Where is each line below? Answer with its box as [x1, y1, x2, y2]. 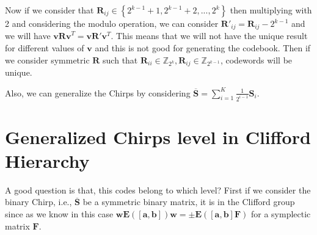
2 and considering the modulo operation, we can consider [5, 17, 219, 29]
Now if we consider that [5, 4, 94, 16]
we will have [5, 29, 51, 42]
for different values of [5, 42, 84, 54]
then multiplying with [230, 4, 312, 16]
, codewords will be [220, 53, 293, 66]
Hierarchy [5, 148, 90, 173]
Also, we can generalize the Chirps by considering [5, 86, 191, 99]
